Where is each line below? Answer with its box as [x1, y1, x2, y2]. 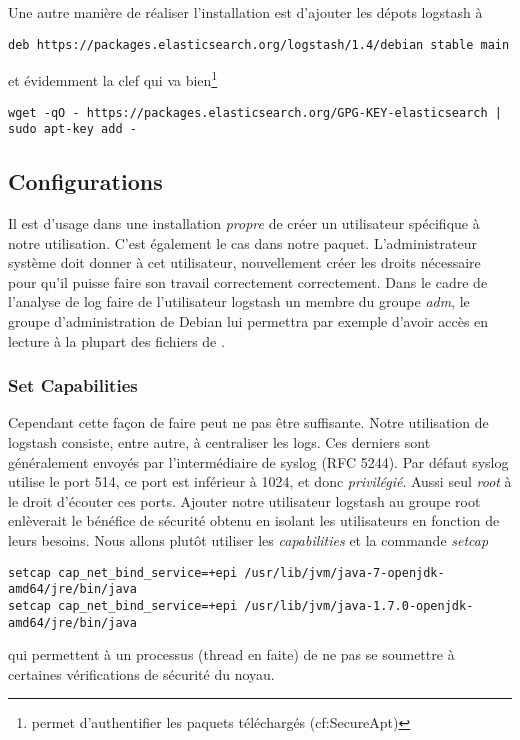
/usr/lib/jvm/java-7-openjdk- [244, 565, 445, 580]
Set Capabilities [8, 373, 138, 398]
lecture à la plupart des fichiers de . [8, 330, 225, 351]
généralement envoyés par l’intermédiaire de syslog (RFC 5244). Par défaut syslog [8, 451, 509, 472]
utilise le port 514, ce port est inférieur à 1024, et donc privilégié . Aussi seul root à [8, 471, 512, 492]
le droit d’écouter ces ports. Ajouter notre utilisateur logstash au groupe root [8, 490, 481, 511]
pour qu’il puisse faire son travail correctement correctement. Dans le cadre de [8, 271, 488, 292]
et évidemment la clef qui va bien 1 [8, 67, 218, 90]
